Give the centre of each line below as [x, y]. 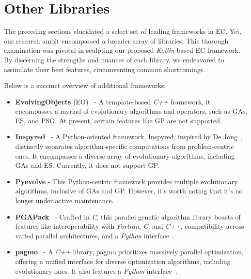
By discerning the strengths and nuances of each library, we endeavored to [114, 59]
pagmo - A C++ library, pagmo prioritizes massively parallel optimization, [129, 252]
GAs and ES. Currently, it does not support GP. [87, 165]
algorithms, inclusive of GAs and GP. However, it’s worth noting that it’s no [129, 191]
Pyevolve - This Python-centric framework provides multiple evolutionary [126, 181]
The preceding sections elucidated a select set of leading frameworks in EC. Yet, [123, 31]
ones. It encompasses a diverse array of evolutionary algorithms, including [125, 155]
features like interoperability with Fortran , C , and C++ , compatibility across [130, 226]
